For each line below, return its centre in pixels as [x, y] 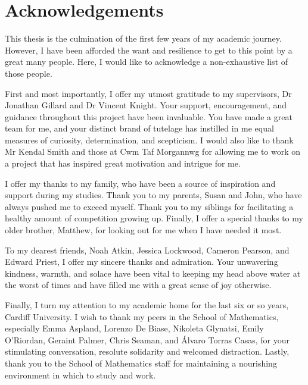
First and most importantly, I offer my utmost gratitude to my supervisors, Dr [148, 93]
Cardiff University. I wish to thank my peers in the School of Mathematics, [142, 316]
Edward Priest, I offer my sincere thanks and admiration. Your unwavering [141, 262]
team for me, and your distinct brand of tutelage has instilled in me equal [139, 128]
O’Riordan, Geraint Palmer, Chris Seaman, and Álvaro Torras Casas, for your [147, 339]
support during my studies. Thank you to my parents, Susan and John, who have [153, 195]
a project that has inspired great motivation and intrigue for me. [123, 163]
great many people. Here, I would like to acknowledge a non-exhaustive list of [147, 62]
